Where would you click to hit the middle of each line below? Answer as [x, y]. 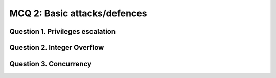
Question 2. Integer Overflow [57, 48]
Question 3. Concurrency [51, 64]
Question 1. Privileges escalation [63, 31]
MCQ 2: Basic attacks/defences [78, 13]
